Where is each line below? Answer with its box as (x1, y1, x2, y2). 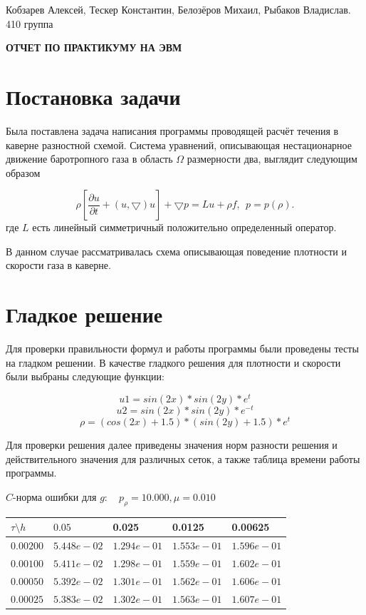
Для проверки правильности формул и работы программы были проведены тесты (6, 341, 359, 356)
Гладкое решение (6, 300, 163, 329)
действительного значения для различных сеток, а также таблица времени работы (6, 451, 360, 466)
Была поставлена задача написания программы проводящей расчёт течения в (6, 123, 339, 138)
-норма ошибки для (13, 489, 97, 504)
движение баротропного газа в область (6, 151, 173, 166)
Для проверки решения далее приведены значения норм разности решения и (6, 437, 338, 452)
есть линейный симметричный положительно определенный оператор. (32, 220, 337, 235)
